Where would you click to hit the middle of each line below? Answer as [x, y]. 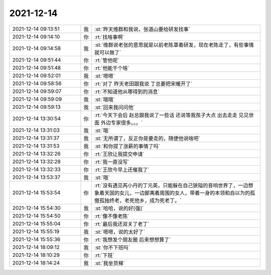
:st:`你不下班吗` [112, 247]
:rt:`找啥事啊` [110, 37]
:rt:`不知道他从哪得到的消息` [127, 91]
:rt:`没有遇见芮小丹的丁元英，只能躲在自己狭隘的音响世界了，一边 [171, 185]
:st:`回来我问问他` [115, 107]
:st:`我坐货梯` [110, 263]
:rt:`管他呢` [107, 60]
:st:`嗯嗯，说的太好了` [120, 232]
